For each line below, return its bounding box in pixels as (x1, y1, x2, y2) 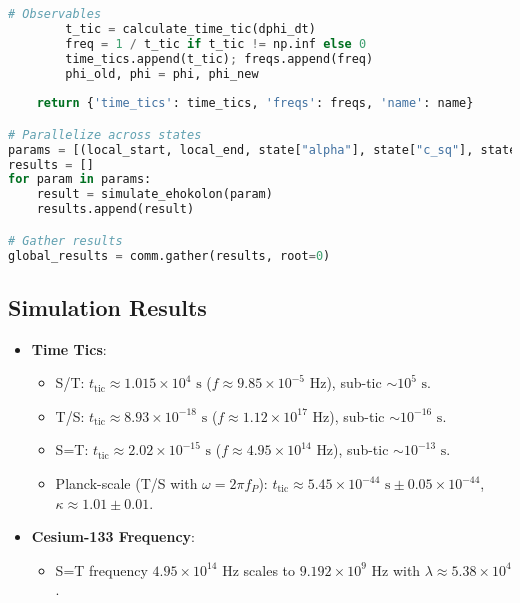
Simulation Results (8, 291, 207, 322)
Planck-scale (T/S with (55, 473, 198, 494)
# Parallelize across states (8, 127, 202, 142)
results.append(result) (36, 202, 195, 217)
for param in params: (8, 172, 152, 187)
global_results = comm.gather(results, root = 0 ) (8, 248, 331, 263)
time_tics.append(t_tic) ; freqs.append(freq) (65, 51, 374, 66)
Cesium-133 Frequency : (31, 526, 195, 547)
